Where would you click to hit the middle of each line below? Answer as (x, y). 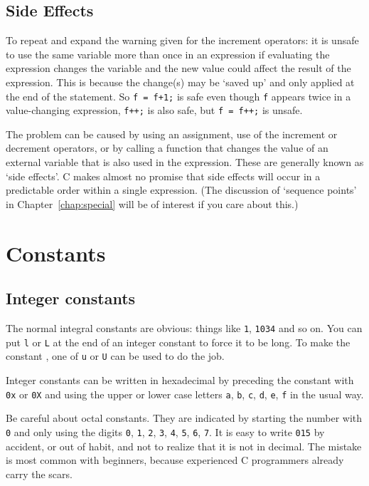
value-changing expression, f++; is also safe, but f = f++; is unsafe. (154, 110)
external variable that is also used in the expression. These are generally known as (185, 162)
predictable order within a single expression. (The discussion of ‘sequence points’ (181, 190)
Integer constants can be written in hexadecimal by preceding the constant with (180, 380)
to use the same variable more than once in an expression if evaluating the (168, 54)
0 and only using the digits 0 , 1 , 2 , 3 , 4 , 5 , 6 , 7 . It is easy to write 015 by (165, 431)
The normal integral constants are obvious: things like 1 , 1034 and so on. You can (184, 328)
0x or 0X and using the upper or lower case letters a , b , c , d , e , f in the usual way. (185, 394)
